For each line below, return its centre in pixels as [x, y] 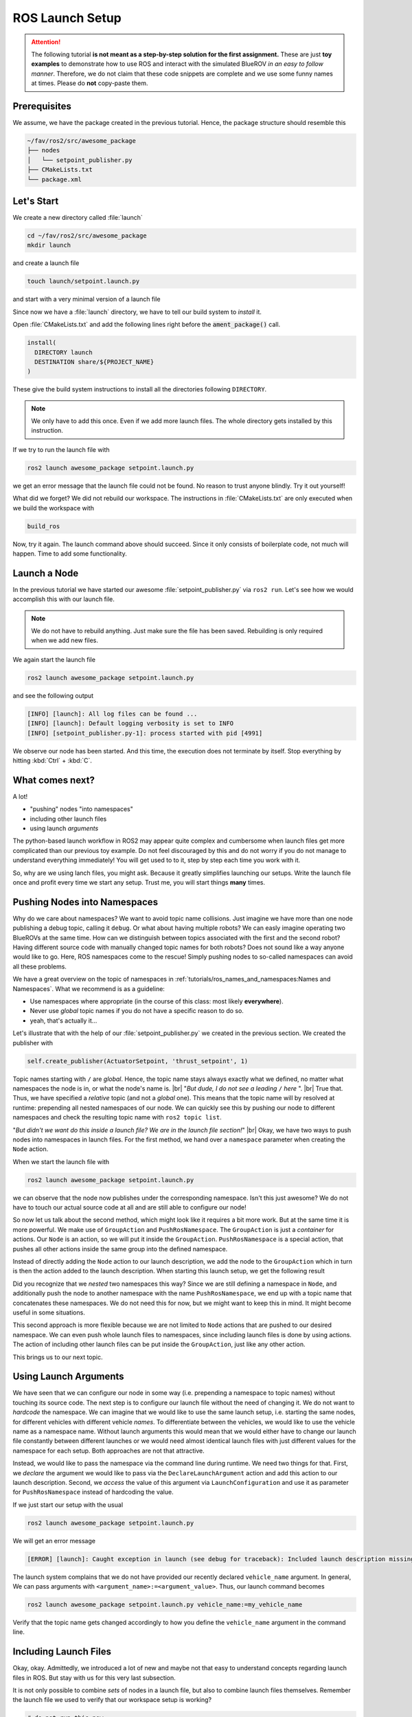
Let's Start [36, 201]
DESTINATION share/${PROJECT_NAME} [94, 362]
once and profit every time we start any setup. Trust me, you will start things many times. [139, 882]
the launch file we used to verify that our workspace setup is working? [112, 1700]
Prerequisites [42, 106]
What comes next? [54, 780]
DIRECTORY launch [64, 352]
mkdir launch [49, 245]
